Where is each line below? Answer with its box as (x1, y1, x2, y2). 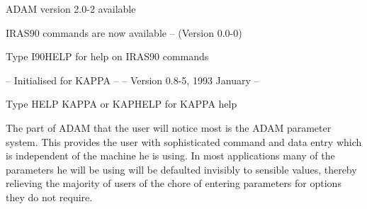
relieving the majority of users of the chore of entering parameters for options (6, 176, 341, 191)
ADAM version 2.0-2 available (6, 1, 136, 16)
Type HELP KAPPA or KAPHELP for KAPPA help (6, 96, 237, 111)
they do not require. (6, 189, 93, 204)
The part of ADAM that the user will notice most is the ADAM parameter (6, 120, 332, 135)
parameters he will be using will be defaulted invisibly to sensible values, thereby (6, 162, 357, 176)
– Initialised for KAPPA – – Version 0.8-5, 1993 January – (6, 72, 259, 87)
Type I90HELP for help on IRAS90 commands (6, 49, 209, 64)
